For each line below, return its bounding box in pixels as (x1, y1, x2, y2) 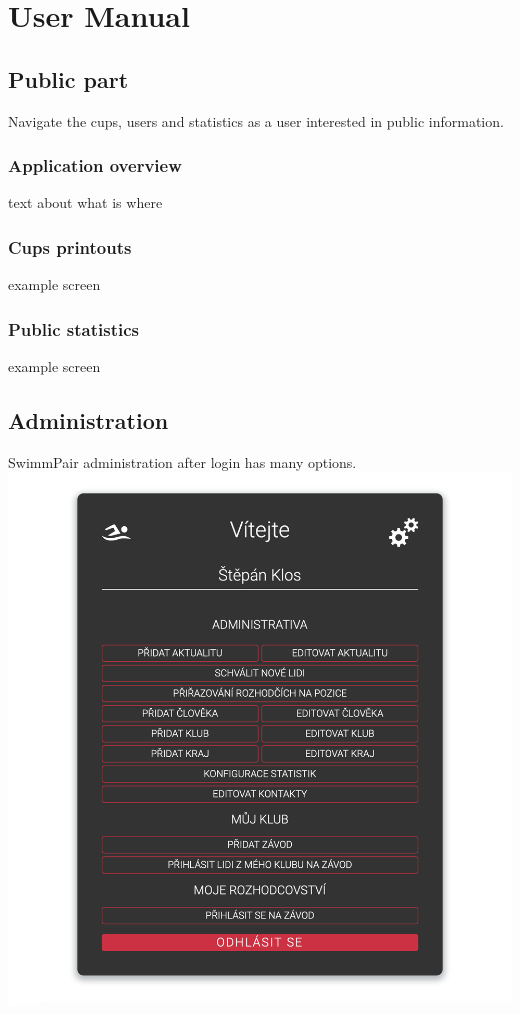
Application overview (8, 153, 182, 178)
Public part (8, 63, 129, 94)
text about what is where (8, 192, 163, 213)
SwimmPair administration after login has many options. (8, 451, 357, 472)
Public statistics (8, 316, 139, 341)
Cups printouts (8, 234, 132, 259)
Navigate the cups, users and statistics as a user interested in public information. (8, 110, 504, 131)
